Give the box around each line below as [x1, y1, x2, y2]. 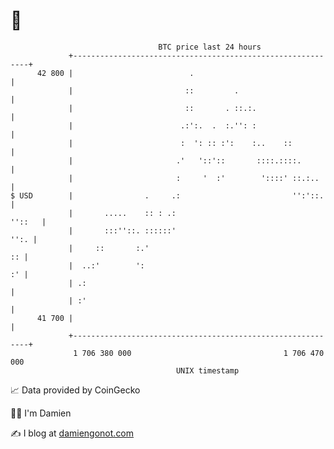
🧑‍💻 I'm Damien [10, 407, 72, 419]
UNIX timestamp [175, 365, 240, 376]
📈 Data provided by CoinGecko [10, 384, 141, 396]
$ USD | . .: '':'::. [10, 190, 325, 201]
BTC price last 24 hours [158, 42, 262, 52]
